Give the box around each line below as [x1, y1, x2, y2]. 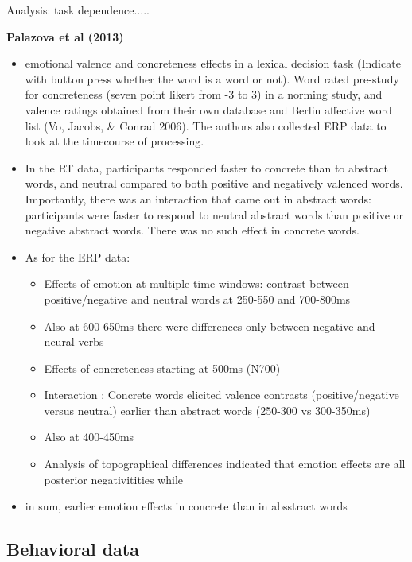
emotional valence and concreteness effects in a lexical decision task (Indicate [25, 55, 401, 72]
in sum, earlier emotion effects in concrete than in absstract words [25, 498, 348, 514]
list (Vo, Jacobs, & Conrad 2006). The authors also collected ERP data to [25, 117, 387, 134]
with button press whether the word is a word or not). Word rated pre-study [25, 70, 399, 87]
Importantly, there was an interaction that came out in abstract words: [25, 190, 371, 207]
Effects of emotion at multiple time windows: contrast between [44, 275, 349, 292]
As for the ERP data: [25, 248, 130, 265]
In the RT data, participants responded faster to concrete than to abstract [25, 159, 388, 176]
